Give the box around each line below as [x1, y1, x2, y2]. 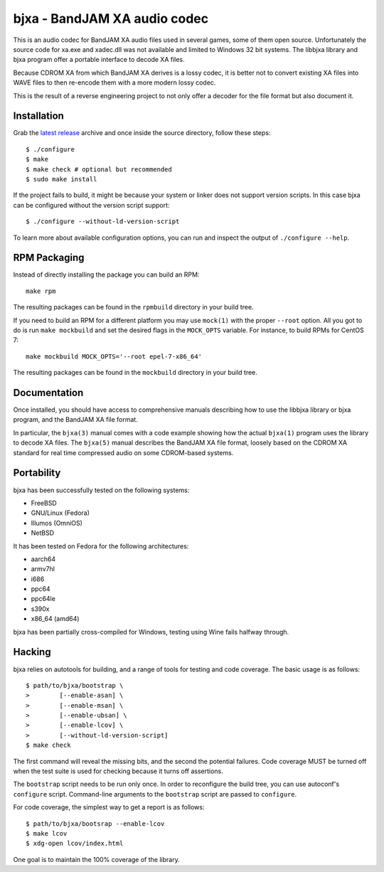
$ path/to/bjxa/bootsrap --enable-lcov [26, 819, 165, 828]
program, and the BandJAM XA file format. [13, 415, 138, 424]
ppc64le [31, 595, 56, 603]
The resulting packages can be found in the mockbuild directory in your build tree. [13, 368, 257, 377]
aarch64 [31, 555, 56, 563]
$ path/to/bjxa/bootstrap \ [26, 681, 124, 689]
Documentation [13, 386, 84, 398]
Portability [13, 467, 61, 479]
